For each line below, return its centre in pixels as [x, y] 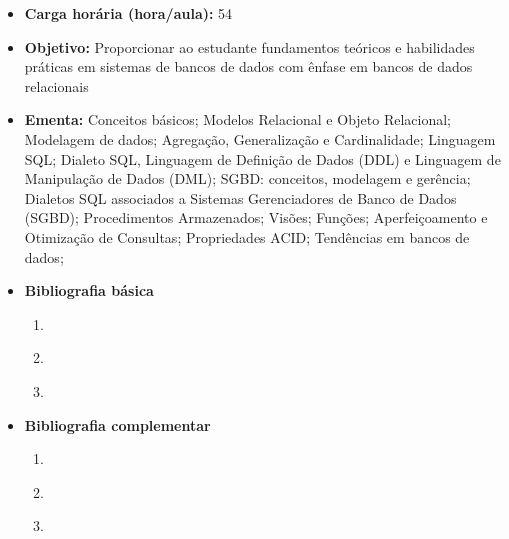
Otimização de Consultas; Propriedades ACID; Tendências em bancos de [247, 236]
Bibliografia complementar [117, 424]
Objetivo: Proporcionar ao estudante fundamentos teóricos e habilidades [249, 46]
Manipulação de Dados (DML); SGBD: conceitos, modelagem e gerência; [247, 178]
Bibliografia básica [89, 290]
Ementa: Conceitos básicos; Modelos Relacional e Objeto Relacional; [237, 119]
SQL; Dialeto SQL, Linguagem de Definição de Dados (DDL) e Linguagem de [262, 158]
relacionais [56, 85]
